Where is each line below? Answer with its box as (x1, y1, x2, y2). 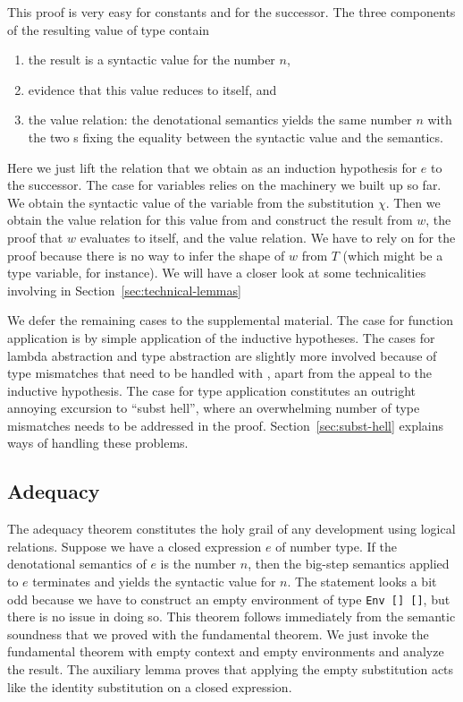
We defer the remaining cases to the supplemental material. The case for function (7, 311, 453, 330)
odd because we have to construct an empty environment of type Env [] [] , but (7, 589, 450, 608)
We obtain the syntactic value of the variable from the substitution (7, 193, 375, 211)
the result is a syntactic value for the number (28, 50, 275, 69)
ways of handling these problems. (7, 433, 189, 452)
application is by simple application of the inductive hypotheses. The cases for (7, 328, 435, 347)
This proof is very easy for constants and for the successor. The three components (7, 3, 456, 21)
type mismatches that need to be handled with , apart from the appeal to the (7, 364, 433, 382)
